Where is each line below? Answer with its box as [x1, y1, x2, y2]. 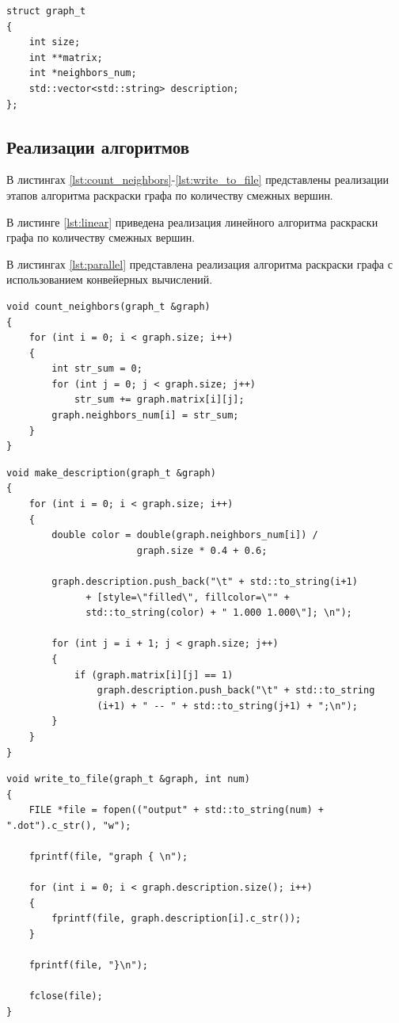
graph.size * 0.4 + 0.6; [136, 544, 268, 556]
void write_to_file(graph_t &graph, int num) [6, 773, 250, 785]
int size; [28, 36, 81, 48]
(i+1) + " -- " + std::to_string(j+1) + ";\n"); [97, 700, 358, 712]
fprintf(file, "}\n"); [28, 960, 148, 971]
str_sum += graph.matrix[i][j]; [74, 394, 245, 406]
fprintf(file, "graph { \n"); [28, 851, 188, 863]
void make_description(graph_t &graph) [6, 467, 216, 479]
